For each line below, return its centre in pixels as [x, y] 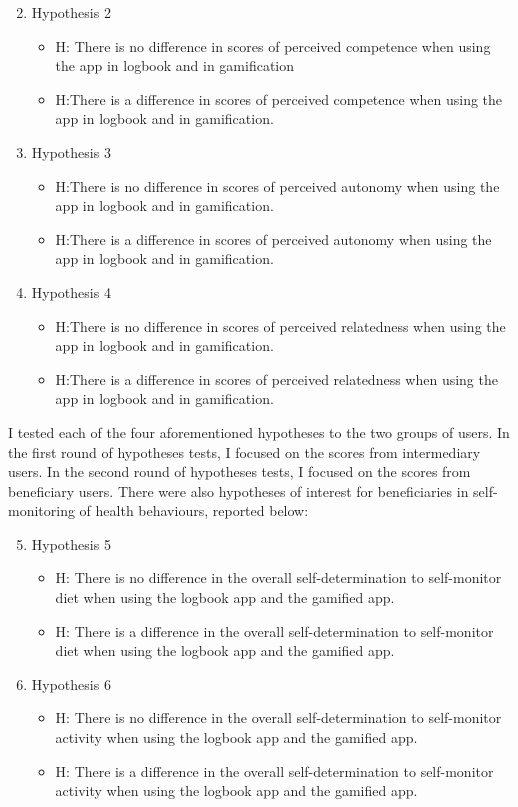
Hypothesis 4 [71, 291]
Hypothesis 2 [71, 12]
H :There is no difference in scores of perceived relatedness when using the [280, 325]
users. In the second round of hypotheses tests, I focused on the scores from [239, 471]
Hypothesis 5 [71, 543]
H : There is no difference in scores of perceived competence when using [273, 45]
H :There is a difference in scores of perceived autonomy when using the [273, 238]
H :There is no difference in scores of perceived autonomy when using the [277, 185]
